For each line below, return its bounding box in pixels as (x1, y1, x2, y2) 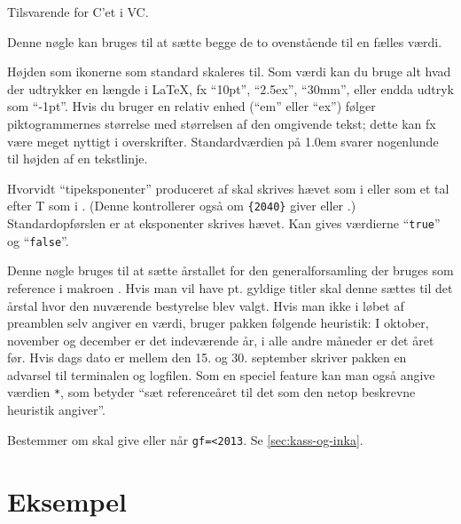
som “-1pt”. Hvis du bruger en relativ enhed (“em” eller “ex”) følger (7, 97, 376, 115)
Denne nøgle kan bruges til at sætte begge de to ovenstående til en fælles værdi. (7, 32, 442, 51)
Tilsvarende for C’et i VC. (7, 3, 149, 20)
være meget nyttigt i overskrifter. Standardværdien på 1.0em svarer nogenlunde (7, 131, 439, 150)
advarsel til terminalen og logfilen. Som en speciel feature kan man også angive (7, 365, 435, 384)
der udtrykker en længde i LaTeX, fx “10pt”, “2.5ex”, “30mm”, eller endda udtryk (7, 79, 455, 98)
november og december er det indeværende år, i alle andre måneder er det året (7, 330, 434, 349)
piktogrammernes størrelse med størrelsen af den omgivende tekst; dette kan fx (7, 114, 436, 132)
